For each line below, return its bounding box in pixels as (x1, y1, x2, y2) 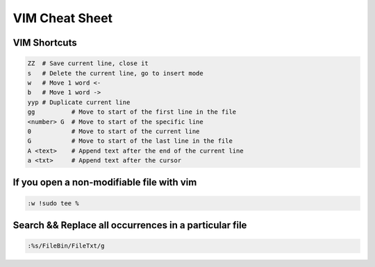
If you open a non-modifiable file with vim (12, 177, 197, 189)
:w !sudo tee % (27, 199, 79, 207)
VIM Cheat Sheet (12, 10, 113, 26)
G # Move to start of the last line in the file (27, 137, 233, 145)
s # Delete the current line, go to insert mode (27, 69, 204, 77)
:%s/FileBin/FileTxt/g (27, 242, 105, 250)
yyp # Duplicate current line (27, 98, 131, 106)
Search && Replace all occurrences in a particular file (12, 219, 247, 232)
